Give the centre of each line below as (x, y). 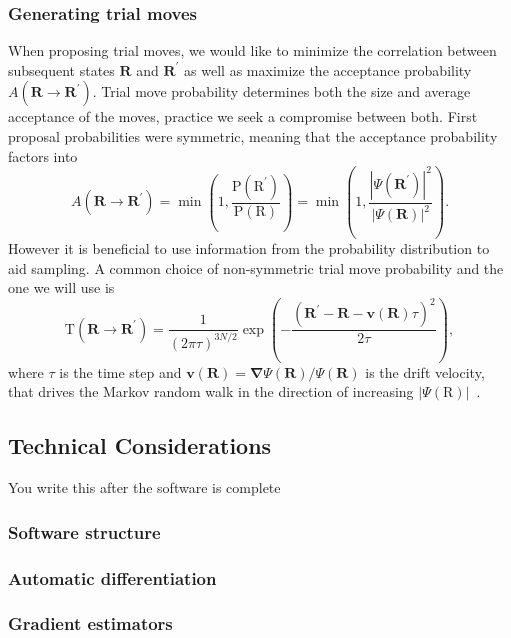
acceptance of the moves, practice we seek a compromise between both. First (243, 116)
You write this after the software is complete (144, 487)
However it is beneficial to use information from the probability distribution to (249, 248)
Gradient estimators (90, 623)
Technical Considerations (140, 445)
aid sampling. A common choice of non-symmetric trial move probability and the (256, 267)
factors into (43, 155)
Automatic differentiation (112, 577)
